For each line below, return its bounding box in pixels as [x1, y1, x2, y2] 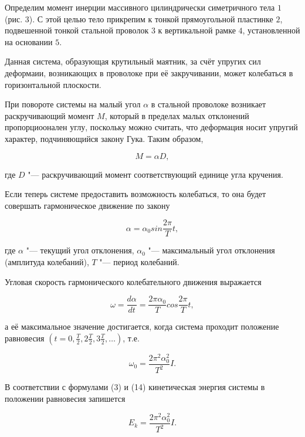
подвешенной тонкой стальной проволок [5, 24, 149, 36]
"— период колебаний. [99, 255, 179, 267]
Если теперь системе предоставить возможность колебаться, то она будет [5, 188, 266, 200]
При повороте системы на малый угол [5, 98, 141, 110]
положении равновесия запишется [5, 392, 126, 405]
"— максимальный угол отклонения [148, 244, 275, 256]
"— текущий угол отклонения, [26, 244, 134, 256]
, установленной [242, 24, 300, 36]
